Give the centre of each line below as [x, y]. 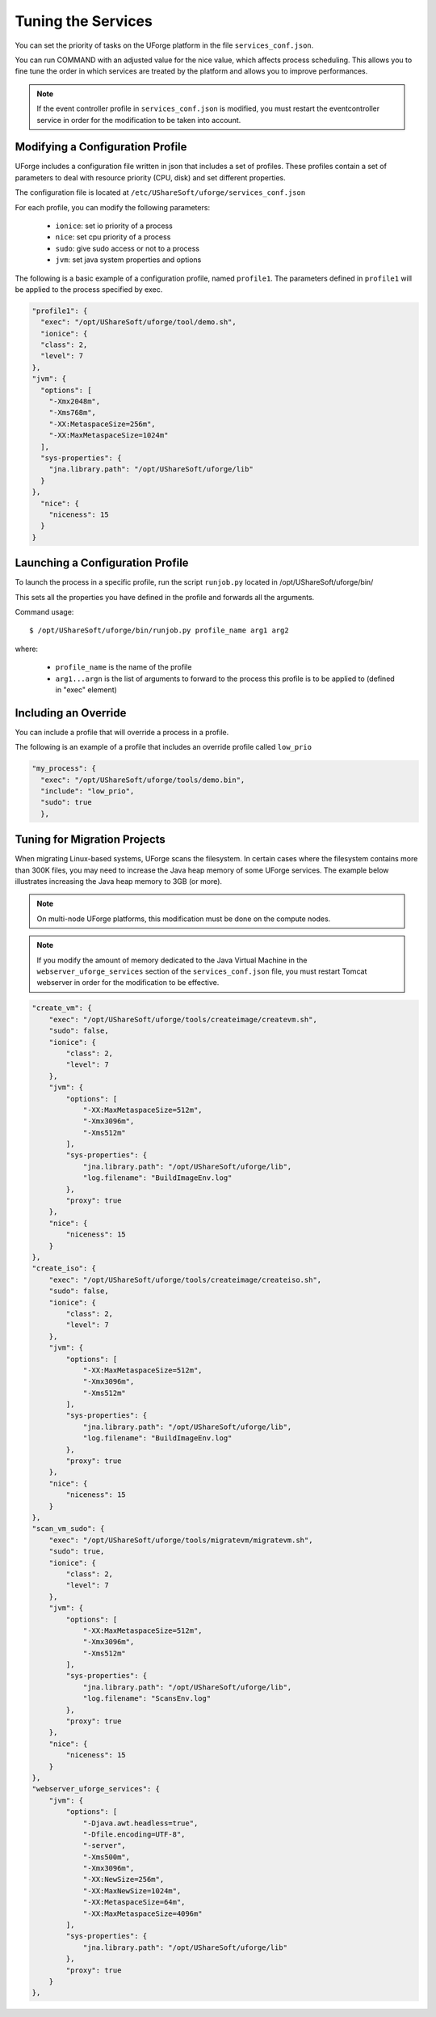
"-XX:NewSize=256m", [124, 1880]
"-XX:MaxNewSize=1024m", [132, 1891]
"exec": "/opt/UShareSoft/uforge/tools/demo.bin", [143, 780]
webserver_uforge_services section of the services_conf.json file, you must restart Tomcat [202, 971]
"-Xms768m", [73, 413]
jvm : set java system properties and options [128, 260]
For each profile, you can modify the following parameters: [112, 207]
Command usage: [44, 612]
